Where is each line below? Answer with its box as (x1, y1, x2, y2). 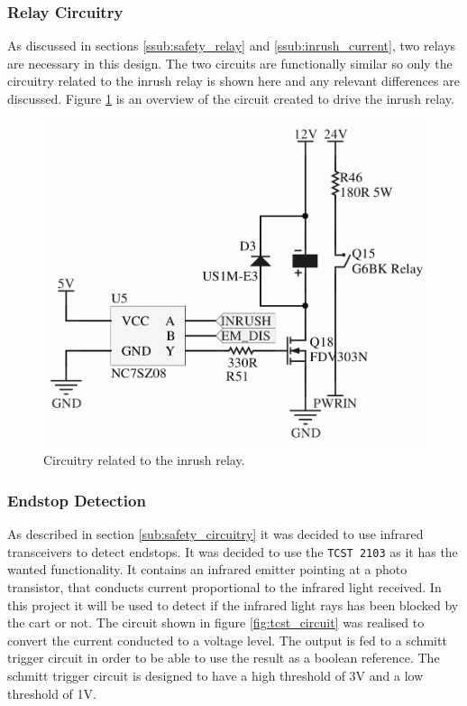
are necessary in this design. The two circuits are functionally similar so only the (7, 53, 453, 72)
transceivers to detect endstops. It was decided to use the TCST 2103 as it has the (7, 542, 458, 561)
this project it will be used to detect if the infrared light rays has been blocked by (7, 595, 459, 614)
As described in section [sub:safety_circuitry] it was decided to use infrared (7, 525, 424, 543)
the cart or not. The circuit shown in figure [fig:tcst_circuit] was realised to (7, 613, 425, 632)
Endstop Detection (7, 488, 146, 511)
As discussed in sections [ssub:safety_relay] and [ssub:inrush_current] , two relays (7, 36, 456, 55)
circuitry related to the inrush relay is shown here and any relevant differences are (7, 71, 460, 90)
